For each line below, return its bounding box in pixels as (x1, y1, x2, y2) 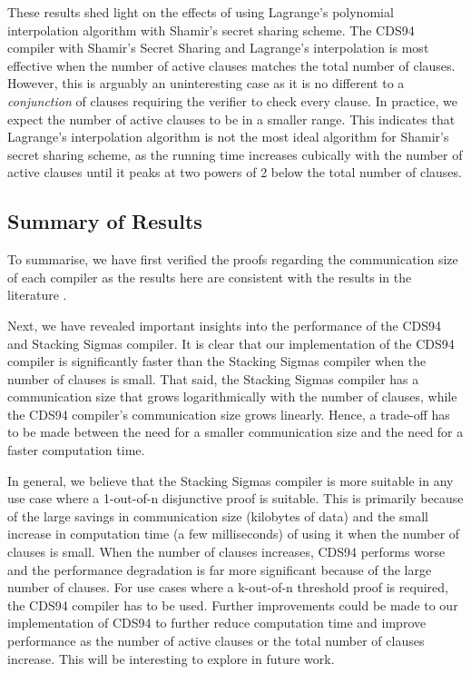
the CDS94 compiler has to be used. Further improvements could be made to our (7, 595, 458, 614)
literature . (7, 285, 67, 304)
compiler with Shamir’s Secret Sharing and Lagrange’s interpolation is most (7, 38, 429, 57)
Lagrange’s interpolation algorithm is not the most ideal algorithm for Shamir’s (7, 127, 449, 146)
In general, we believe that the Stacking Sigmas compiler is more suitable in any (7, 471, 454, 490)
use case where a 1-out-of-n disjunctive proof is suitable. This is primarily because (7, 489, 464, 508)
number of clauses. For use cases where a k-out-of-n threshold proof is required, (7, 578, 448, 597)
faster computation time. (7, 441, 145, 460)
